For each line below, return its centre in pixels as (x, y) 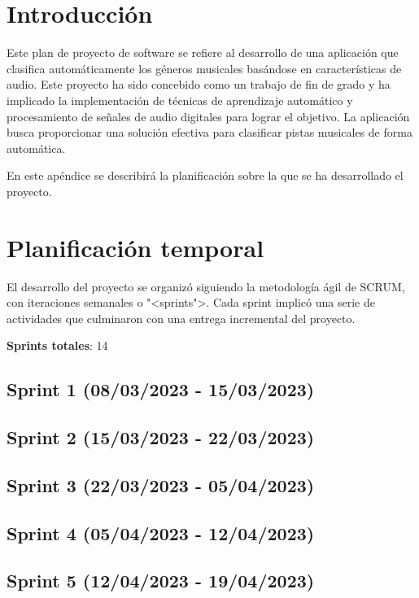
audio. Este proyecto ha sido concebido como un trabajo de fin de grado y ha (199, 84)
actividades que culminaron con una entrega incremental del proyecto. (181, 318)
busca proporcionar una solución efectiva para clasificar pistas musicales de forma (209, 132)
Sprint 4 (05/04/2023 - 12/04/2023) (161, 533)
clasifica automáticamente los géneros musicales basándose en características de (204, 68)
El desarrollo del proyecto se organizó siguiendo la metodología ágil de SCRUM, (206, 286)
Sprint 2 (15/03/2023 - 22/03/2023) (161, 437)
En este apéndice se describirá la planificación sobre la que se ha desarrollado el (205, 175)
